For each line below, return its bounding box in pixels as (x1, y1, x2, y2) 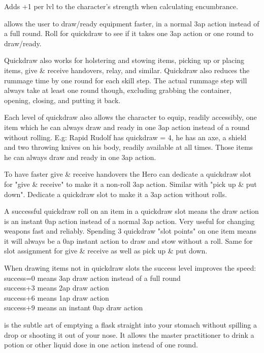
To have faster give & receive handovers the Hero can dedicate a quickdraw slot (4, 169, 251, 179)
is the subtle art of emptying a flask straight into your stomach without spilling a (4, 319, 257, 330)
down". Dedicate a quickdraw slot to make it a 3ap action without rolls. (4, 188, 227, 199)
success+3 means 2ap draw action (4, 282, 109, 293)
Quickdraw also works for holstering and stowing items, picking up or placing (4, 55, 245, 66)
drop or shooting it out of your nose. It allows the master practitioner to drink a (4, 329, 254, 340)
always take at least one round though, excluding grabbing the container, (4, 85, 232, 95)
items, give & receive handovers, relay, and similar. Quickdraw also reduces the (4, 65, 250, 75)
